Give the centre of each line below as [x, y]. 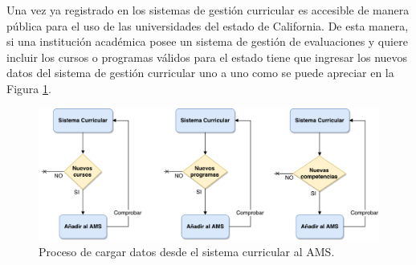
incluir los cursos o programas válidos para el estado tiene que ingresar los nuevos [207, 57]
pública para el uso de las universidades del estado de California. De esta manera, [208, 25]
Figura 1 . [29, 88]
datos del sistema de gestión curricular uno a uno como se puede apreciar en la [200, 73]
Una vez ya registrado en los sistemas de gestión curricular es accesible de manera [208, 10]
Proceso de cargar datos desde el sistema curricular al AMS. [187, 251]
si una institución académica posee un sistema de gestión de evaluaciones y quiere [207, 41]
